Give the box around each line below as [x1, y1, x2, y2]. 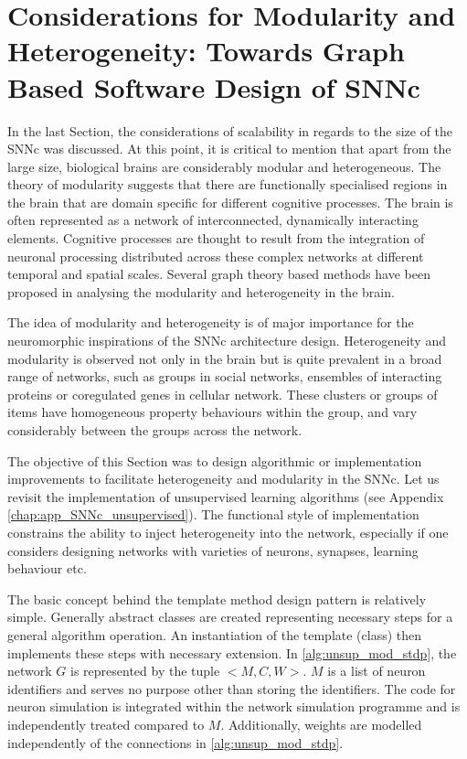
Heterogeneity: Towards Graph [7, 32, 405, 69]
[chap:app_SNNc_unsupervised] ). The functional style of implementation [7, 505, 419, 524]
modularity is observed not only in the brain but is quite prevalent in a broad [7, 348, 442, 368]
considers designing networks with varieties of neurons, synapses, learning [7, 540, 419, 560]
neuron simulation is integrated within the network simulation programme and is [7, 697, 461, 716]
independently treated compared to [7, 714, 205, 733]
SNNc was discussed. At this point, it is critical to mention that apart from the [7, 139, 451, 158]
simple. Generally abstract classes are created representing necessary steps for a [7, 607, 453, 626]
